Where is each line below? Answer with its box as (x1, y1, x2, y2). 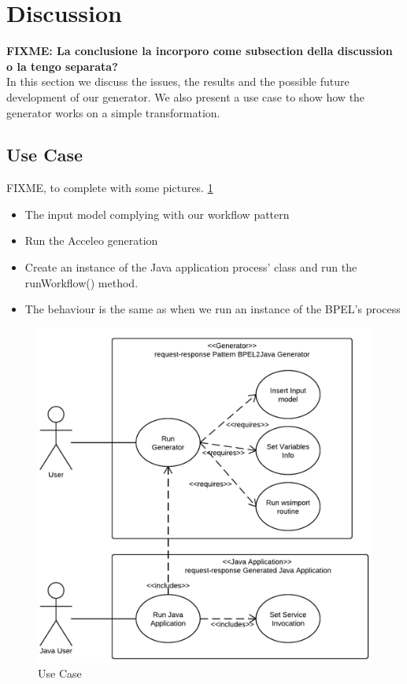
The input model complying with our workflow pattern (24, 205, 290, 222)
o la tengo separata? (6, 57, 118, 74)
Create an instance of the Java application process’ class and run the (24, 259, 357, 275)
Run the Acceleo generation (24, 232, 158, 249)
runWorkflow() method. (24, 274, 139, 290)
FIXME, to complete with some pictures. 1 (6, 179, 213, 196)
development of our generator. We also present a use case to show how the (6, 88, 365, 105)
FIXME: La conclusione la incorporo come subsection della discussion (6, 43, 393, 59)
